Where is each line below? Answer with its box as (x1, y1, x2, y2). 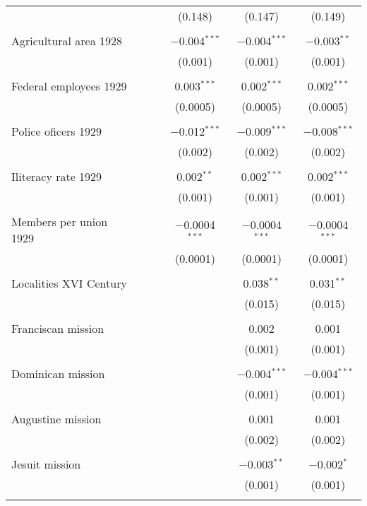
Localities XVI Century (11, 275, 127, 291)
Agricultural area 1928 (11, 33, 123, 49)
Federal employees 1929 (11, 78, 127, 94)
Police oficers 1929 (11, 123, 102, 139)
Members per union (11, 213, 108, 230)
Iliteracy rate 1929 (11, 168, 102, 184)
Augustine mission (11, 411, 102, 427)
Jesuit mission (11, 456, 81, 472)
